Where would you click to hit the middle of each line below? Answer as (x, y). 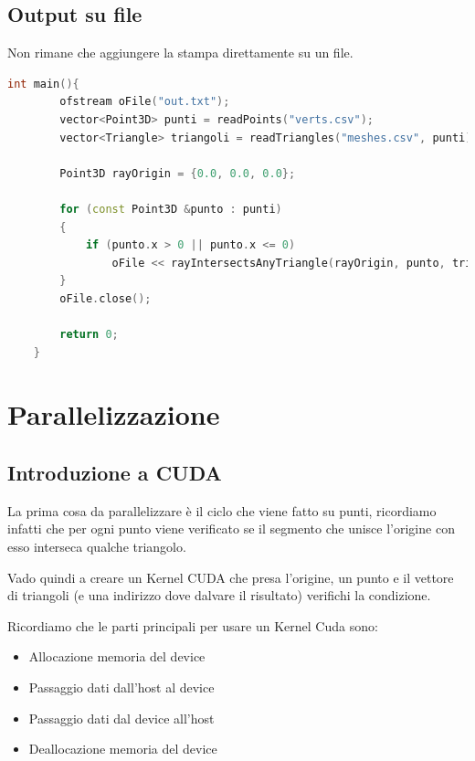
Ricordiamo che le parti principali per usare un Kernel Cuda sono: (193, 625)
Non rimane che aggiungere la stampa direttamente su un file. (180, 53)
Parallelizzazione (114, 414)
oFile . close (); (106, 298)
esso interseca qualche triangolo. (97, 547)
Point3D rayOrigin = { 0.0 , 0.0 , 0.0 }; (178, 173)
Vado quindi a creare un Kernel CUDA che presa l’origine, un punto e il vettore (231, 577)
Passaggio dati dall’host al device (121, 687)
